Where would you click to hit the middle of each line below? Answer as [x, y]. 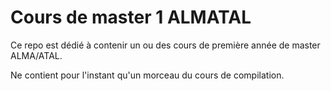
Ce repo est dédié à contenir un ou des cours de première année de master [165, 45]
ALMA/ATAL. [36, 55]
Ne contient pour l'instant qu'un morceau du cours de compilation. [147, 75]
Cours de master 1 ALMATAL [131, 17]
